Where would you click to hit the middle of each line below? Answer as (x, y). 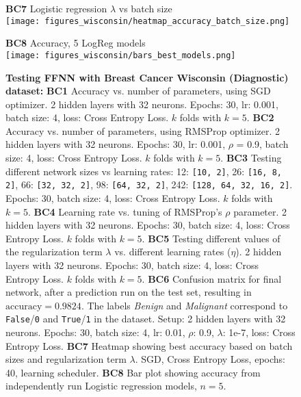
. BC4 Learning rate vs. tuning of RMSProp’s (125, 211)
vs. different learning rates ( (173, 252)
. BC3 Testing (251, 158)
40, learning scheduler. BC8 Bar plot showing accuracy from (133, 372)
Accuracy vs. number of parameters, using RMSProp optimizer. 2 (143, 130)
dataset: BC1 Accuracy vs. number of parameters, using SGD (138, 91)
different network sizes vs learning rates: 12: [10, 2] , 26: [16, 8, (144, 171)
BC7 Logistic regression (56, 8)
